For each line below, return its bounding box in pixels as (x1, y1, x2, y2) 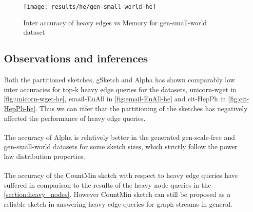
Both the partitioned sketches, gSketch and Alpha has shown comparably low (4, 75, 235, 85)
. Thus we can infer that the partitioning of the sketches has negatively (35, 103, 248, 113)
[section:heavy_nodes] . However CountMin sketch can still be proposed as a (4, 189, 231, 199)
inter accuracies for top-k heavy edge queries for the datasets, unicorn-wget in (4, 84, 236, 94)
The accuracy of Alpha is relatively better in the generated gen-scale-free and (4, 132, 235, 142)
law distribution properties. (4, 151, 85, 161)
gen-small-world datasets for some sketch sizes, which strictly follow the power (4, 141, 238, 152)
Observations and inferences (4, 51, 148, 66)
